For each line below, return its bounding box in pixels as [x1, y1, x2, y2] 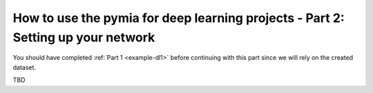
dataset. [12, 63, 37, 72]
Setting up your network [12, 30, 155, 45]
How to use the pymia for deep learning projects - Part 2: [12, 10, 345, 25]
